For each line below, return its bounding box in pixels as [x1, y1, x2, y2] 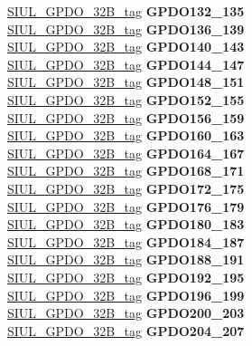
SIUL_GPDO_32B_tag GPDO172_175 [7, 178, 245, 197]
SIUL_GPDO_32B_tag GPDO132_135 [7, 2, 245, 20]
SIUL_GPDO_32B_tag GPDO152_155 [7, 90, 245, 109]
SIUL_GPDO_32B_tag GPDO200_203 [7, 303, 245, 322]
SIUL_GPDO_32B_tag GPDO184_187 [7, 232, 245, 251]
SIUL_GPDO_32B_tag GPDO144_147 [7, 54, 245, 73]
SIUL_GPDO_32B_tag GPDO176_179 [7, 197, 245, 216]
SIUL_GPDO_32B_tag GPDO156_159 [7, 108, 245, 127]
